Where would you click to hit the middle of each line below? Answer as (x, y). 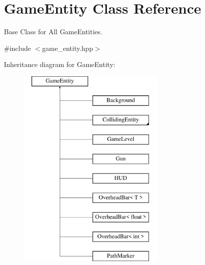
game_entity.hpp (68, 48)
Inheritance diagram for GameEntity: (60, 64)
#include (18, 48)
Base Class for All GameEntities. (53, 32)
